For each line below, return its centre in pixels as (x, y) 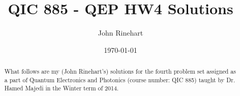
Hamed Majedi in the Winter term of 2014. (62, 88)
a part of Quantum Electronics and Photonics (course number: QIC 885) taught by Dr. (120, 79)
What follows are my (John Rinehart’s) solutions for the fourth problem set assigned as (120, 71)
